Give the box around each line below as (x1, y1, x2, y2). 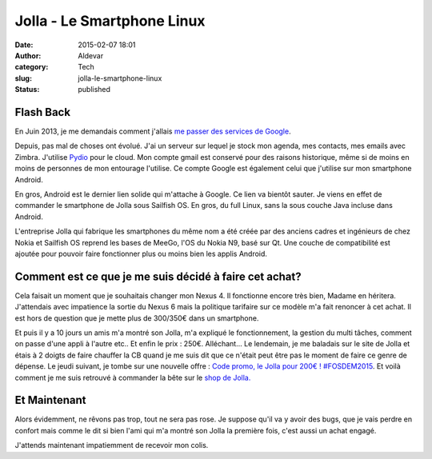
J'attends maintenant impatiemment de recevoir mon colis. (14, 441, 209, 450)
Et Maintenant (14, 393, 86, 407)
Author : (14, 50, 42, 60)
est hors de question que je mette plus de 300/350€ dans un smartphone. (14, 313, 259, 323)
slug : (14, 73, 32, 83)
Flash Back (14, 105, 71, 119)
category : (14, 62, 49, 72)
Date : (14, 40, 34, 50)
